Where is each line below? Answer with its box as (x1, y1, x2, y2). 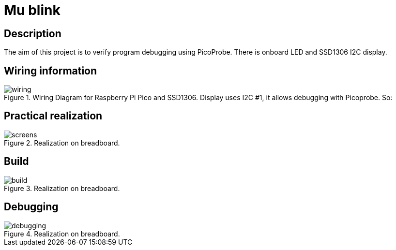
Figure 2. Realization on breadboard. (4, 138, 120, 147)
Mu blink (4, 2, 61, 18)
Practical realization (4, 110, 103, 122)
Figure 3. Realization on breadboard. (4, 184, 120, 192)
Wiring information (4, 64, 97, 77)
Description (4, 27, 61, 40)
